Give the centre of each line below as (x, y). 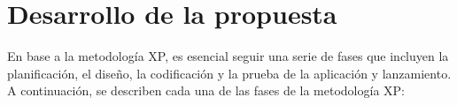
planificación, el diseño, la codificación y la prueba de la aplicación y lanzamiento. (229, 73)
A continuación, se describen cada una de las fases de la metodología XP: (206, 90)
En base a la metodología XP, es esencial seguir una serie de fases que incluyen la (228, 56)
